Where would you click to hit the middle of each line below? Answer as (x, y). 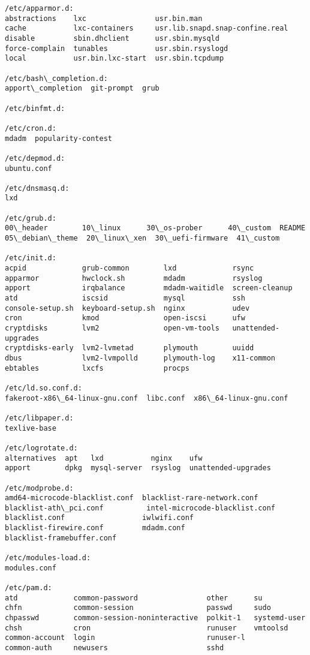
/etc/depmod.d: (35, 158)
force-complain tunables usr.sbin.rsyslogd (117, 48)
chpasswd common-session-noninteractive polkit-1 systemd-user (155, 618)
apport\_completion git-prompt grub (82, 88)
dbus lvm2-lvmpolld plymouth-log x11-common (140, 358)
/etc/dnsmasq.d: (37, 188)
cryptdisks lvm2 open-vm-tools (112, 328)
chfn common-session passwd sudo (138, 608)
